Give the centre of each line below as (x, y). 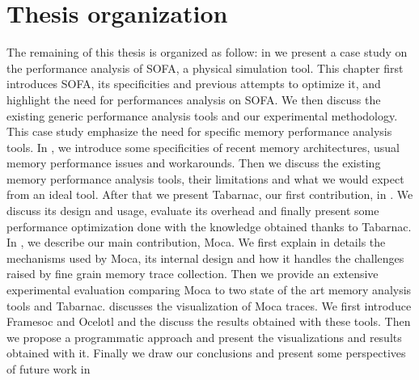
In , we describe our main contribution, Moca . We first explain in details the (196, 242)
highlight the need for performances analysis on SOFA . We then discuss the (194, 99)
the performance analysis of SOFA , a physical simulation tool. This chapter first (205, 68)
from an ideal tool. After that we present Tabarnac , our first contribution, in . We (210, 194)
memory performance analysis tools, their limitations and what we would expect (205, 178)
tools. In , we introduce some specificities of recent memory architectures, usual (203, 147)
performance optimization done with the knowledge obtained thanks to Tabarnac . (209, 226)
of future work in (49, 369)
